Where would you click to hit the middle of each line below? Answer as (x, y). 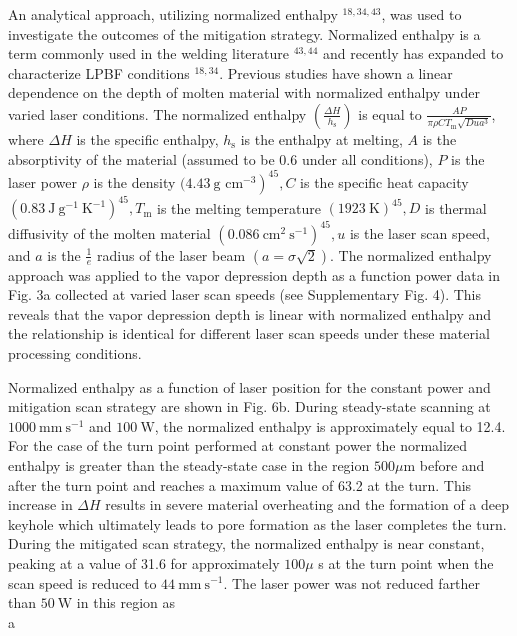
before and (452, 465)
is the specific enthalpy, (147, 138)
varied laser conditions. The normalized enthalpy (157, 113)
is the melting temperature (239, 207)
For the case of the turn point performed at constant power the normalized (238, 445)
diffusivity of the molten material (109, 232)
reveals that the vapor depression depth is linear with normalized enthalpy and (250, 313)
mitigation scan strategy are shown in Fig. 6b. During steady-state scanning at (249, 406)
